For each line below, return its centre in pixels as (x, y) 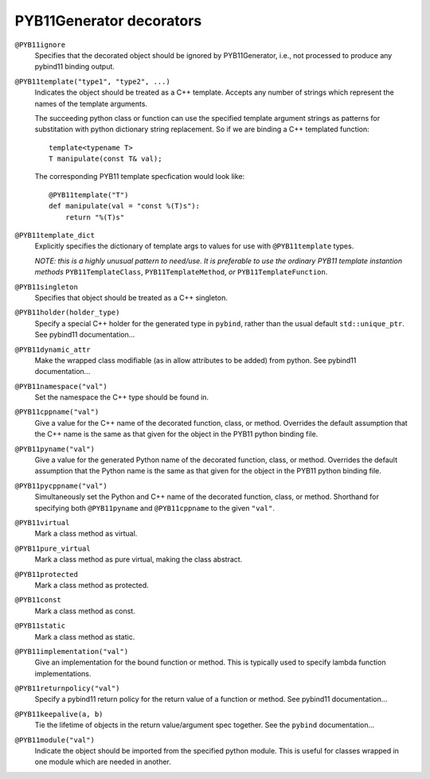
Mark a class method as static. (85, 637)
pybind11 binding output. (75, 67)
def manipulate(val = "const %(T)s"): (125, 206)
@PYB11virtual (42, 522)
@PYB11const (38, 600)
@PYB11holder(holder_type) (67, 313)
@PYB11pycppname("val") (61, 486)
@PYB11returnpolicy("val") (67, 689)
